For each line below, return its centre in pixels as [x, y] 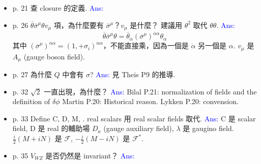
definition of [31, 101]
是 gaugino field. [208, 128]
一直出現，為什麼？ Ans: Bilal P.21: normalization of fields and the [150, 91]
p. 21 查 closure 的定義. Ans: [58, 8]
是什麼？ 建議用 [156, 25]
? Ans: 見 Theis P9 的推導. [133, 74]
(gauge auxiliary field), [139, 128]
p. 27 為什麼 [32, 74]
